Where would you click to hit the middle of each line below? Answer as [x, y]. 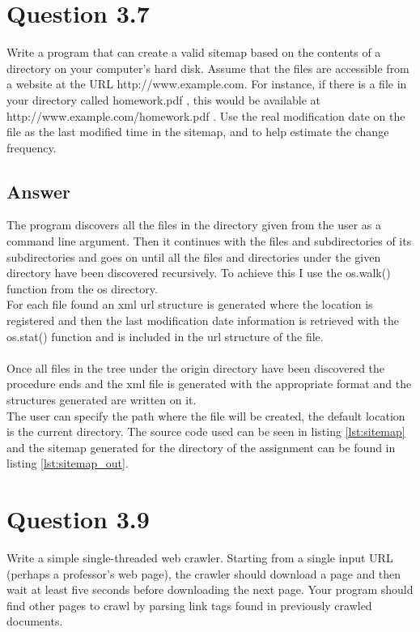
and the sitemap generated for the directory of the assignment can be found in [201, 447]
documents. [35, 621]
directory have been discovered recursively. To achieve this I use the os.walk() [199, 273]
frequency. [32, 147]
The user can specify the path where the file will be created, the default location [206, 415]
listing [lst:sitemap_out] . [68, 463]
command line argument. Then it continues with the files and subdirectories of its [209, 241]
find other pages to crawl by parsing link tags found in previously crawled [189, 605]
